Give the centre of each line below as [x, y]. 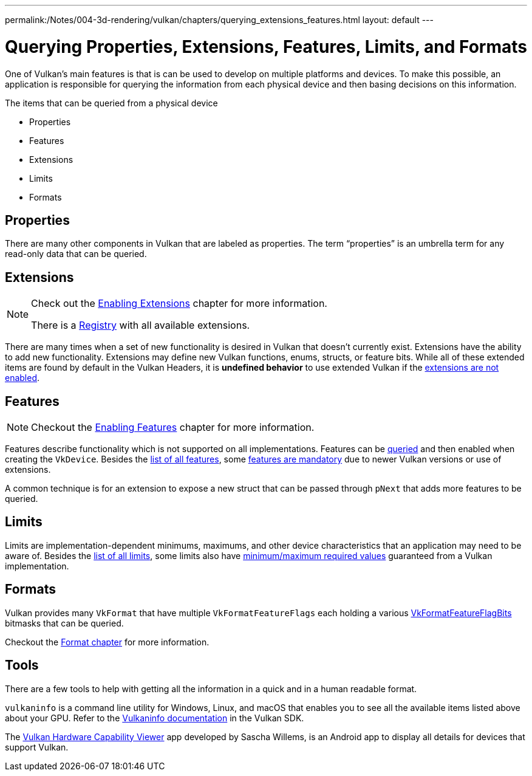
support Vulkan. [37, 747]
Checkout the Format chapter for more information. [107, 642]
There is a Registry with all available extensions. [141, 325]
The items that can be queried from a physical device [111, 103]
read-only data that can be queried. [76, 254]
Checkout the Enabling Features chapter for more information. [173, 427]
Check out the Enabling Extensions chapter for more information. [179, 304]
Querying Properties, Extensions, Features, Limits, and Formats [266, 46]
